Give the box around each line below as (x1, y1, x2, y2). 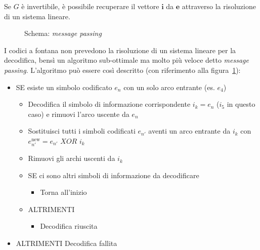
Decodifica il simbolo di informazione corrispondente (28, 99, 191, 109)
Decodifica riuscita (40, 221, 98, 231)
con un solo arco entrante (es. (123, 81, 215, 92)
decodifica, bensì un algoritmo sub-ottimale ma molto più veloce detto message (4, 55, 249, 65)
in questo (227, 99, 255, 109)
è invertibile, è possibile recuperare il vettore (21, 1, 159, 11)
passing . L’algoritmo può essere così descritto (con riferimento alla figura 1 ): (4, 64, 241, 75)
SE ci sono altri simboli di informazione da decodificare (28, 170, 199, 180)
